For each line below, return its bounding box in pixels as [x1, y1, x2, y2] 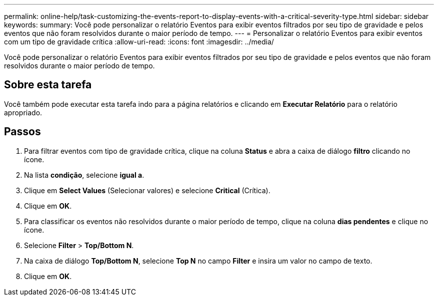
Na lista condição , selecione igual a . [24, 170, 144, 179]
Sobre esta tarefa [4, 78, 92, 91]
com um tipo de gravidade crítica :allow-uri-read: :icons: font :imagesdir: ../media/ [4, 37, 274, 46]
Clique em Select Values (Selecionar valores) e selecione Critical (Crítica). [24, 186, 270, 195]
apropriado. [4, 108, 42, 117]
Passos [4, 125, 41, 138]
